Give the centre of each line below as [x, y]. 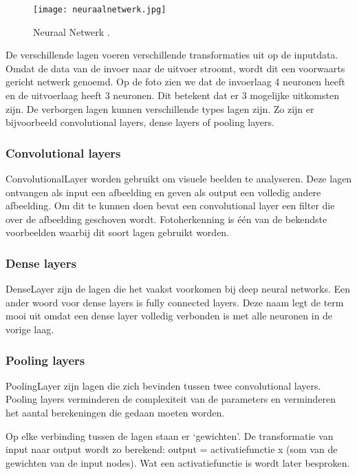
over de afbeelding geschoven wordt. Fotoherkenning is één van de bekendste [166, 219]
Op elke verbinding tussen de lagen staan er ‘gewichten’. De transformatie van [170, 435]
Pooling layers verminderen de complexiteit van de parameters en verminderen [171, 399]
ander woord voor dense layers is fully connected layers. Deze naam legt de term [175, 302]
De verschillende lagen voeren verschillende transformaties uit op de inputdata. [172, 55]
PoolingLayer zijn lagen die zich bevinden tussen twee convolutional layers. [163, 385]
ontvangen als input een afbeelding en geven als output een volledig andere [163, 192]
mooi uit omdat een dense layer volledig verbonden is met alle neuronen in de [169, 316]
